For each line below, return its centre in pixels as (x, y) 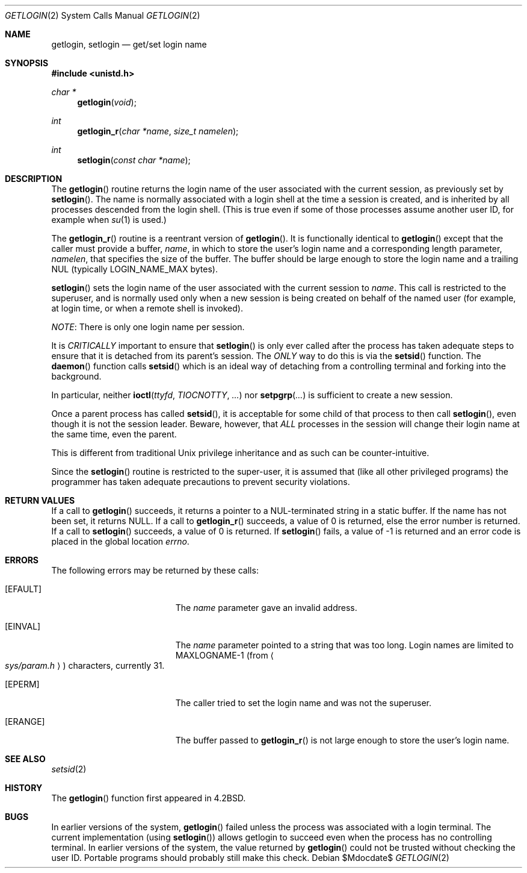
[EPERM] (22, 684)
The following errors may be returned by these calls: (155, 570)
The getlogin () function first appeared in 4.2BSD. (149, 798)
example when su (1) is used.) (109, 220)
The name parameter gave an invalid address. (266, 608)
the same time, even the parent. (114, 434)
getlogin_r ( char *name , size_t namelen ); (158, 131)
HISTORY (24, 788)
